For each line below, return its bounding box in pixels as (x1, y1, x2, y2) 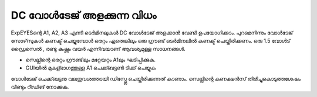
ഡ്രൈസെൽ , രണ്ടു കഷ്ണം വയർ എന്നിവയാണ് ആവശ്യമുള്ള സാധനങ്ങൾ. (11, 46, 186, 53)
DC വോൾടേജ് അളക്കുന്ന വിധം (11, 9, 157, 22)
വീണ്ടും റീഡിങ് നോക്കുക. (11, 83, 69, 90)
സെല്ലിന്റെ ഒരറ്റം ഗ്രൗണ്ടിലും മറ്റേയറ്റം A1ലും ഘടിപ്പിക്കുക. (25, 56, 156, 63)
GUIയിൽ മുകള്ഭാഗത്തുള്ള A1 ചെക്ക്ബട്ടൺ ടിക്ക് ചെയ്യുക (25, 64, 156, 71)
